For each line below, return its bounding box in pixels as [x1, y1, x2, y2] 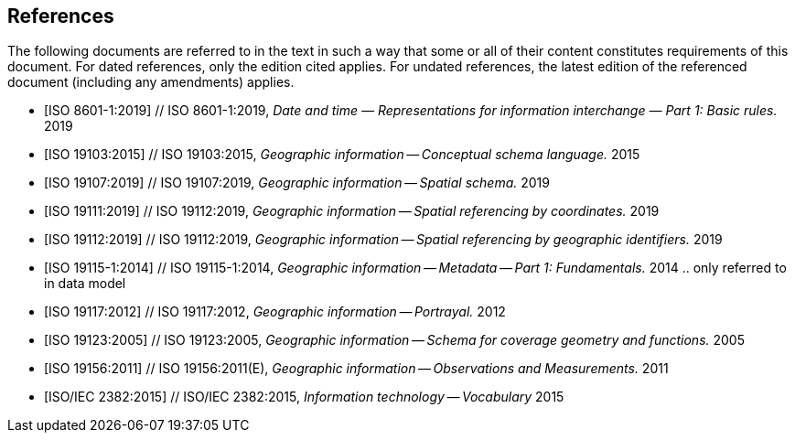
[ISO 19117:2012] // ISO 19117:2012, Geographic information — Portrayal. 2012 [44, 304, 506, 320]
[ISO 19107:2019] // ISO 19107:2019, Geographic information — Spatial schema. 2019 [44, 175, 550, 191]
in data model [44, 275, 126, 292]
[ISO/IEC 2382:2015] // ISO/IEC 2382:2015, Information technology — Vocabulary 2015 [44, 389, 564, 405]
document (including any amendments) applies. [7, 74, 295, 91]
